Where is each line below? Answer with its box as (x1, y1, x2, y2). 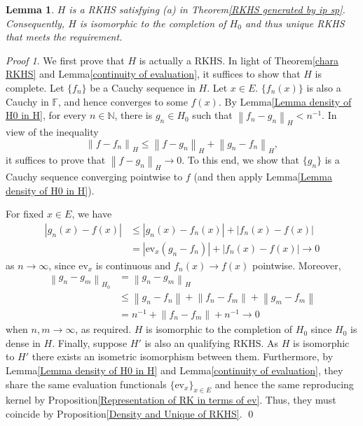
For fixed (6, 206, 44, 221)
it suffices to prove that (6, 152, 106, 166)
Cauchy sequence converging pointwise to (6, 169, 183, 184)
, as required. (75, 322, 132, 336)
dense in (6, 335, 41, 350)
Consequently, (6, 15, 65, 30)
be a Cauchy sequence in (90, 80, 196, 94)
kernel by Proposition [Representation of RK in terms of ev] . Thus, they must (6, 392, 336, 407)
